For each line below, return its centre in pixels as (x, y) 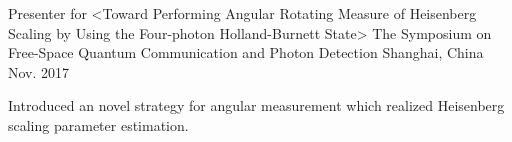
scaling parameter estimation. (98, 124)
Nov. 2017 (39, 71)
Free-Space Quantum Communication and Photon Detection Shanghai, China (246, 52)
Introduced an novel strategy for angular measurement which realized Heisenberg (256, 105)
